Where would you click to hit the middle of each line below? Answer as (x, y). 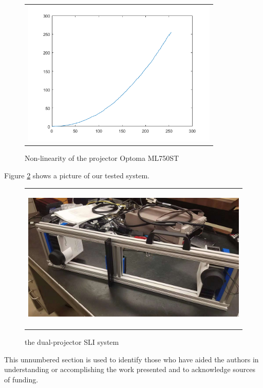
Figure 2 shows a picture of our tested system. (77, 175)
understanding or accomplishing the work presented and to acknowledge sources (130, 369)
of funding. (21, 379)
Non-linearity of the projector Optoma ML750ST (102, 158)
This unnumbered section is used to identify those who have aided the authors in (131, 359)
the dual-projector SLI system (72, 342)
